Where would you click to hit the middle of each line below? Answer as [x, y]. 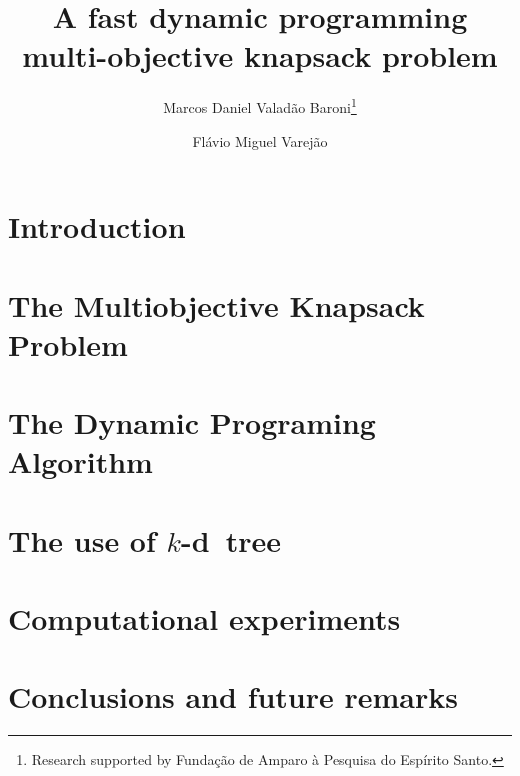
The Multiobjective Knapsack [216, 304]
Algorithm [80, 461]
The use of [82, 539]
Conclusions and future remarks [233, 696]
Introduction [97, 226]
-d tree [231, 539]
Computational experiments [204, 618]
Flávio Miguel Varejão [260, 140]
